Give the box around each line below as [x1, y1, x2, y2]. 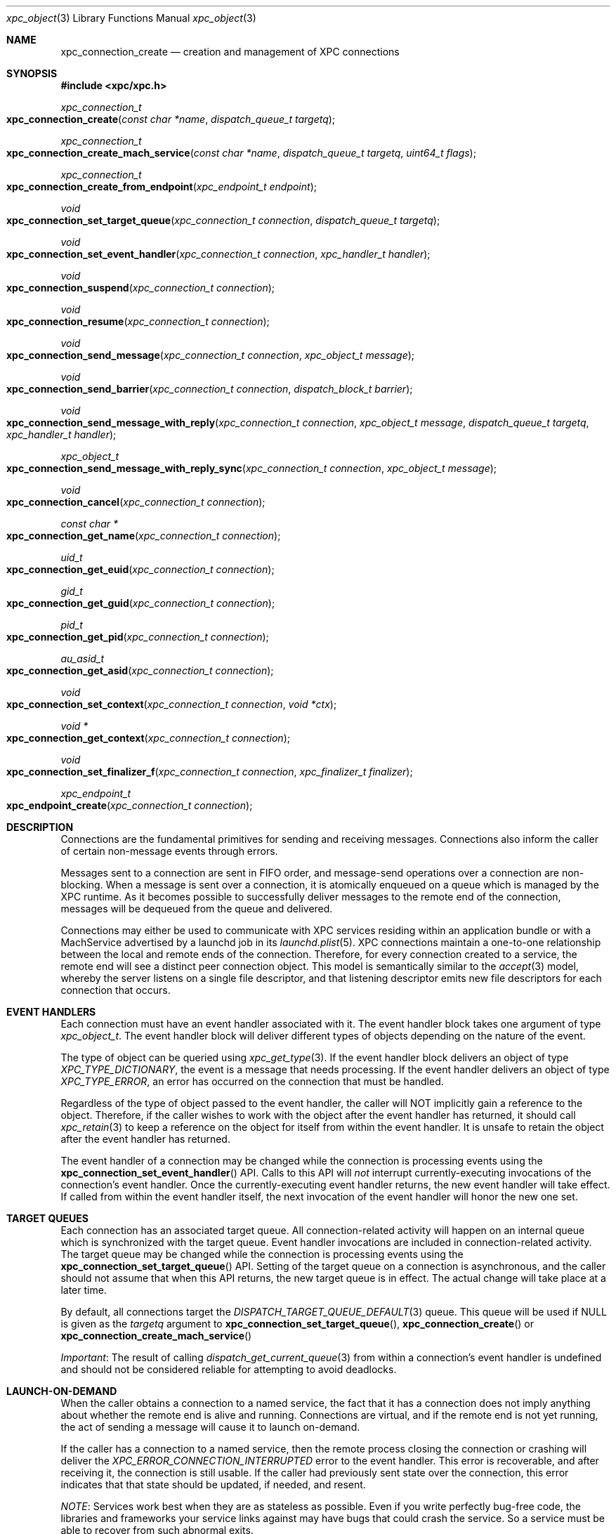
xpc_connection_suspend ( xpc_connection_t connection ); [6, 282, 275, 294]
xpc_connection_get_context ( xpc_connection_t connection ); [6, 732, 290, 744]
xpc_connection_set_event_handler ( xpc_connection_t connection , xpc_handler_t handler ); [6, 248, 431, 260]
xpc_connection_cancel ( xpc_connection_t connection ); [6, 496, 266, 508]
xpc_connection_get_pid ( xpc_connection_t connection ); [6, 631, 269, 643]
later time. [60, 1284, 107, 1296]
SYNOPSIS [6, 67, 58, 79]
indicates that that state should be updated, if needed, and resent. [60, 1479, 366, 1490]
